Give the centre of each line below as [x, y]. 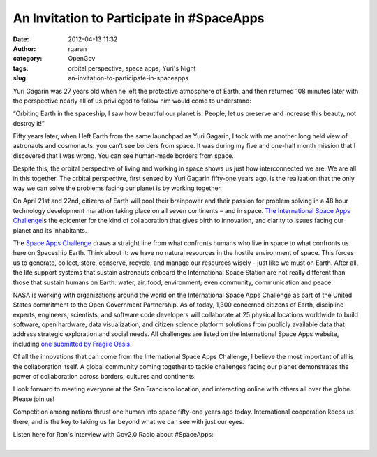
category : [28, 59]
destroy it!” [29, 123]
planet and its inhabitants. [50, 230]
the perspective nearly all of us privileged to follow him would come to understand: [132, 101]
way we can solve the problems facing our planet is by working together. [118, 188]
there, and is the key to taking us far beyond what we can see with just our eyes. [128, 421]
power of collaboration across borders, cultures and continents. [104, 377]
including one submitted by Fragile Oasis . [72, 344]
